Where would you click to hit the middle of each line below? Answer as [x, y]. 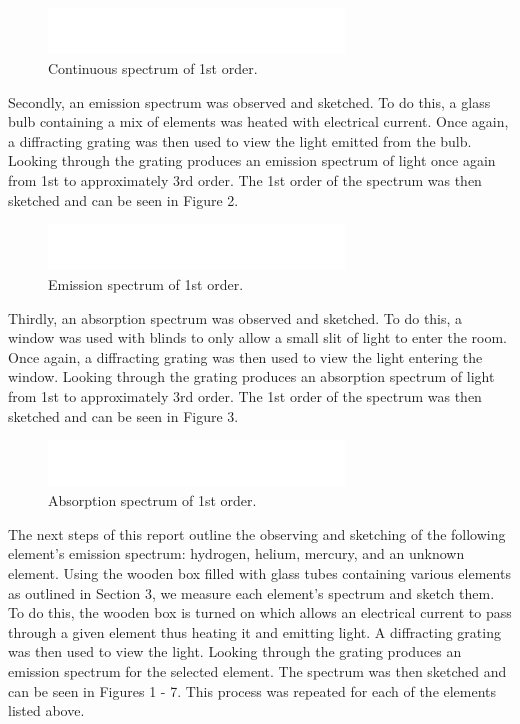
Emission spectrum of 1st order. [146, 284]
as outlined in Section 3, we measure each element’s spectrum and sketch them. [251, 592]
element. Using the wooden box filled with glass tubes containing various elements [259, 572]
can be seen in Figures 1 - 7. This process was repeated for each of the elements [252, 690]
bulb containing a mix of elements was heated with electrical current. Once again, [258, 121]
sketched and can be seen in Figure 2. [123, 199]
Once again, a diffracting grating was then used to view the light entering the [245, 356]
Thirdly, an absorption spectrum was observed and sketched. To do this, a [235, 317]
